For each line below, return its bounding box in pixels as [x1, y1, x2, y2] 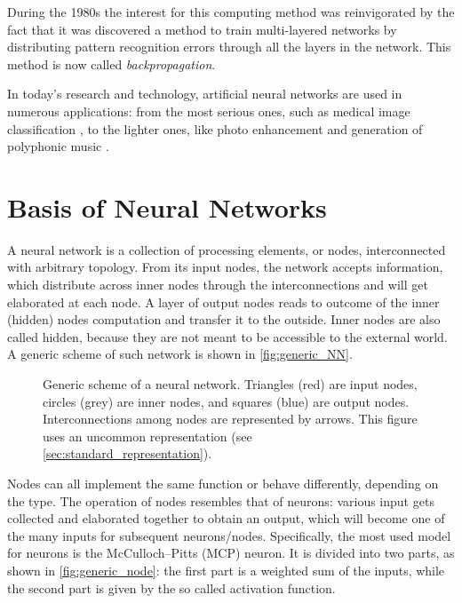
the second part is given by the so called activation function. [7, 578, 336, 597]
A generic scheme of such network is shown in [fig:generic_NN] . [7, 345, 353, 363]
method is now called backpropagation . [7, 54, 216, 73]
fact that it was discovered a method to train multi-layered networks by [7, 20, 397, 38]
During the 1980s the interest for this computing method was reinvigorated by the [7, 3, 455, 20]
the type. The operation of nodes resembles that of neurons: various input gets [7, 491, 434, 510]
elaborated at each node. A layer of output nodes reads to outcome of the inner [7, 292, 440, 311]
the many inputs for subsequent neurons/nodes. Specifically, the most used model [7, 526, 451, 544]
